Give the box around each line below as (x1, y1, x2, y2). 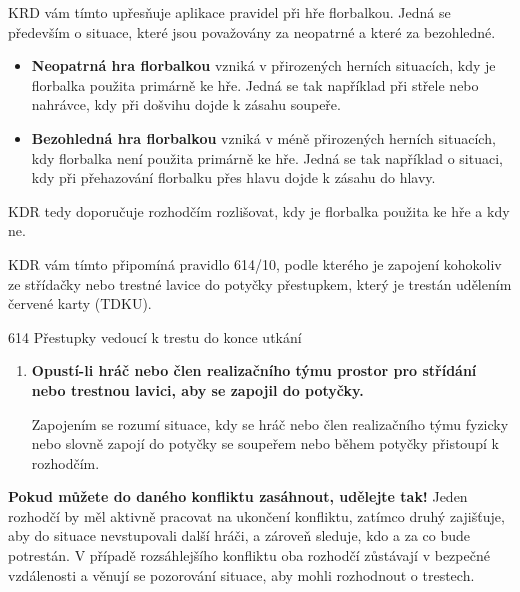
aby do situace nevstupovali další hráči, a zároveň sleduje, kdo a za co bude (8, 525, 470, 546)
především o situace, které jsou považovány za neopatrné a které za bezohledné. (8, 21, 496, 42)
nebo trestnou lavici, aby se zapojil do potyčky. (31, 379, 364, 400)
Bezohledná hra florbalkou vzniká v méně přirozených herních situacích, (31, 127, 496, 148)
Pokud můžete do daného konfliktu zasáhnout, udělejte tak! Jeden (8, 486, 468, 507)
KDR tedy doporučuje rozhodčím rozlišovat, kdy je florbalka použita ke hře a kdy (8, 200, 510, 221)
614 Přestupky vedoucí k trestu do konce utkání (8, 326, 302, 347)
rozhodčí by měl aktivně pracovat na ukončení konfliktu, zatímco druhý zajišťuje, (8, 505, 505, 526)
